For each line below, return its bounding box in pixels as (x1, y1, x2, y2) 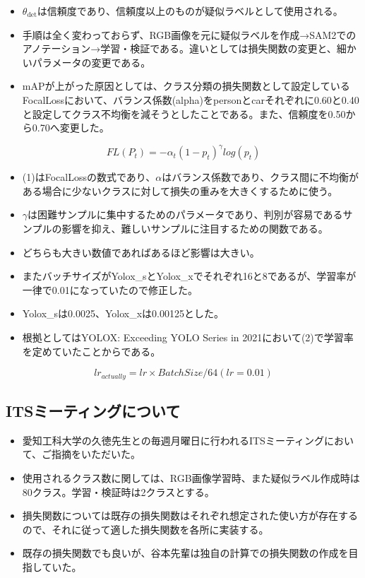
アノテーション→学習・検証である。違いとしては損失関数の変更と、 (22, 41, 337, 56)
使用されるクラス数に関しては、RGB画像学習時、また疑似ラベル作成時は (22, 471, 360, 485)
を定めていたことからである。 (22, 343, 161, 358)
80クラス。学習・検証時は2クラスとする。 (22, 484, 215, 499)
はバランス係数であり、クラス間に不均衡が (162, 170, 359, 184)
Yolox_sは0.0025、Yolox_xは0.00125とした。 (22, 306, 224, 321)
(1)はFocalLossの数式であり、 (22, 170, 156, 184)
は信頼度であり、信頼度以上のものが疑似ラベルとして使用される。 (37, 4, 343, 18)
